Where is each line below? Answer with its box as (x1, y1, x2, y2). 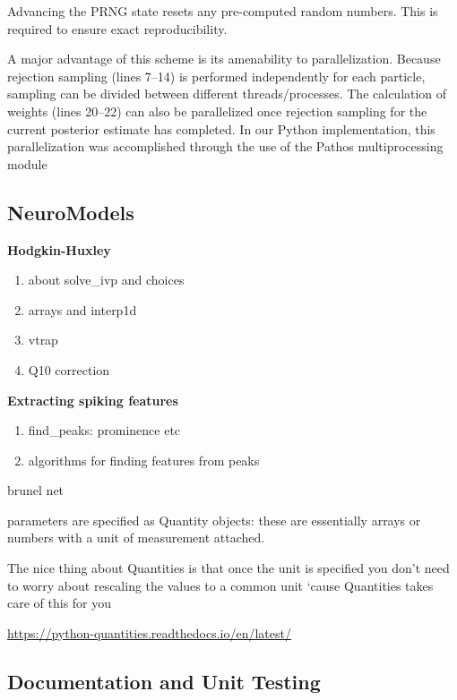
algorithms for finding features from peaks (28, 450, 260, 469)
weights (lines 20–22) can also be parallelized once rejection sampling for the (7, 101, 427, 120)
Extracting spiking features (7, 390, 178, 409)
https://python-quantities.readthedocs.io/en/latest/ (7, 623, 291, 642)
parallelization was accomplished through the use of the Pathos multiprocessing (7, 137, 444, 156)
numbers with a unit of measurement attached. (7, 528, 265, 547)
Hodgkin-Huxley (7, 240, 111, 259)
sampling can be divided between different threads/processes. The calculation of (7, 84, 447, 103)
